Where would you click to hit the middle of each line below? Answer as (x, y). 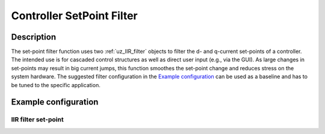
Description (34, 37)
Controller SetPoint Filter (74, 16)
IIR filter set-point (37, 120)
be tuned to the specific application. (56, 85)
